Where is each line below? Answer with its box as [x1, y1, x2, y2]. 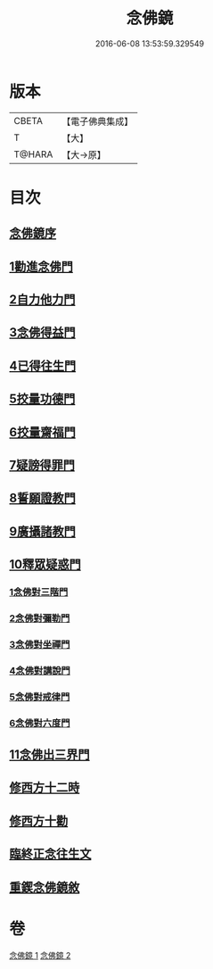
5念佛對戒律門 [9, 691, 70, 703]
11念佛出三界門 [9, 747, 91, 763]
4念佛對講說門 [9, 664, 71, 676]
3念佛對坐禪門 [9, 638, 70, 650]
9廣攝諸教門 [9, 524, 76, 539]
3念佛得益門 [9, 325, 76, 340]
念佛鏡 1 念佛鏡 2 [9, 949, 71, 960]
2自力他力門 [9, 292, 76, 308]
